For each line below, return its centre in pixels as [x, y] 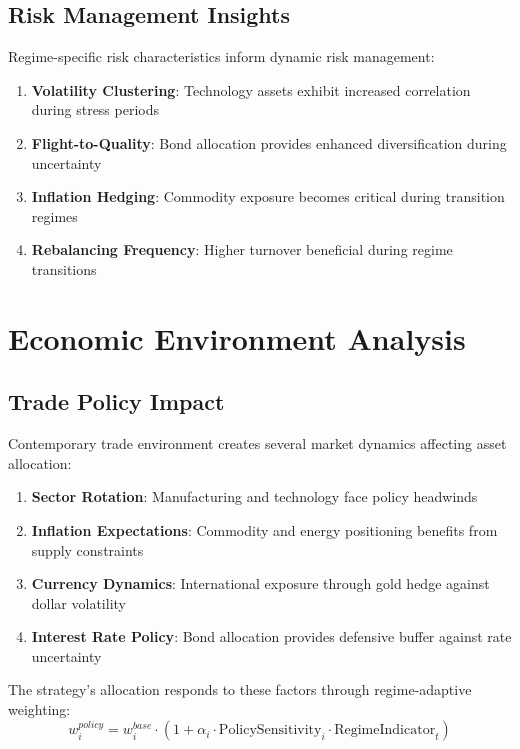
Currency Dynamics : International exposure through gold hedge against [260, 583]
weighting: [39, 709]
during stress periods [95, 109]
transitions [64, 268]
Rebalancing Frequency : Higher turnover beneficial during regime [242, 249]
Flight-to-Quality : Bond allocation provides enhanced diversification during [269, 142]
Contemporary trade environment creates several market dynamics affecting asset [257, 443]
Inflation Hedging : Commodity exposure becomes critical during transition [268, 196]
